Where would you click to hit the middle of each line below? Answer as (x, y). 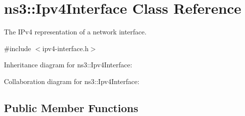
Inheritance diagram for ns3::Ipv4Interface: (68, 65)
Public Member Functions (71, 107)
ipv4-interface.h (65, 48)
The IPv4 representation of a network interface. (75, 32)
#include (18, 48)
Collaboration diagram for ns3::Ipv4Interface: (72, 81)
